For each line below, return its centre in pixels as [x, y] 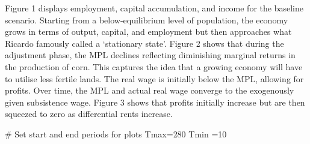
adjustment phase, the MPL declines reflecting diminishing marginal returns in [150, 55]
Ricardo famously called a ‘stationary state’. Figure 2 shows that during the [144, 43]
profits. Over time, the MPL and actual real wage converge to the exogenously [150, 90]
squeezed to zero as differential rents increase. [89, 114]
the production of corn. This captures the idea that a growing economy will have [154, 66]
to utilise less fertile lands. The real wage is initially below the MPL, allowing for [154, 78]
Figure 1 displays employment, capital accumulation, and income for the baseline [154, 8]
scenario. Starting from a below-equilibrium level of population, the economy [147, 19]
